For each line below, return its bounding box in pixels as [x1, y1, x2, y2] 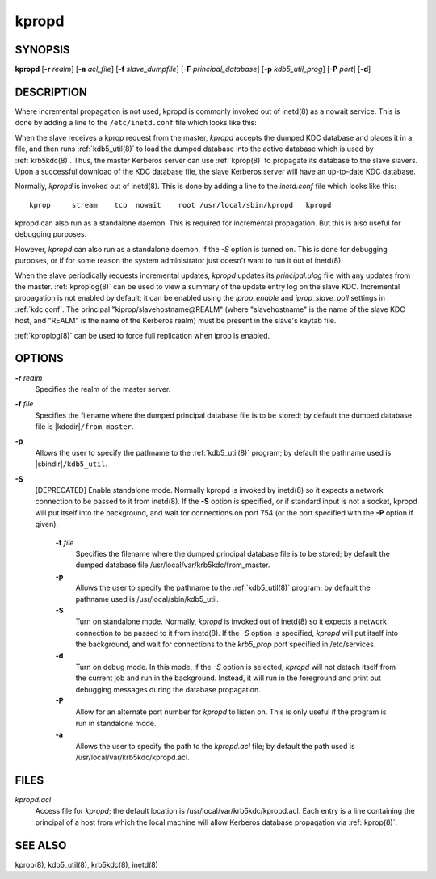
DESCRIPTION [15, 85, 88, 99]
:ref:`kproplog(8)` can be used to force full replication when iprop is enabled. [15, 330, 270, 340]
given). [35, 519, 59, 529]
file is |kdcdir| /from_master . [35, 422, 134, 431]
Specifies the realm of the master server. [35, 384, 171, 393]
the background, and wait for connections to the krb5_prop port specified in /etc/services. [75, 639, 376, 650]
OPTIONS [15, 351, 64, 365]
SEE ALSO [15, 839, 67, 852]
